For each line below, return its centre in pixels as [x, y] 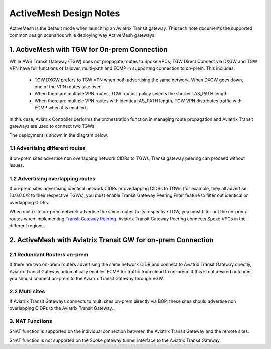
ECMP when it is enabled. [61, 108]
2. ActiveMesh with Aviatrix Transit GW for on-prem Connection [112, 240]
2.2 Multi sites [27, 291]
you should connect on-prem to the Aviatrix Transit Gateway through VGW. [87, 278]
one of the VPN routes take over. [68, 87]
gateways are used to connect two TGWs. [52, 126]
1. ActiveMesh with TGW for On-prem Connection [88, 49]
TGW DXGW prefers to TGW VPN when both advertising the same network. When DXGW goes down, [139, 80]
